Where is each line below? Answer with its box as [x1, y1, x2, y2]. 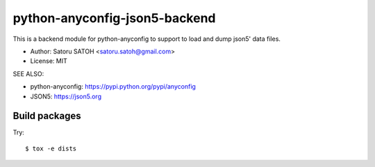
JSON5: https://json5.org [30, 92, 102, 100]
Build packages [12, 110, 81, 122]
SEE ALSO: [12, 69, 44, 78]
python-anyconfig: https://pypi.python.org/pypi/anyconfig [30, 82, 196, 91]
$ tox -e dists [25, 144, 77, 152]
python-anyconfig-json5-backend [12, 10, 216, 26]
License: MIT [30, 57, 67, 65]
